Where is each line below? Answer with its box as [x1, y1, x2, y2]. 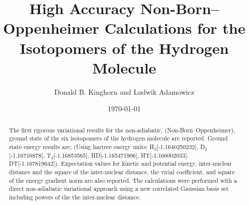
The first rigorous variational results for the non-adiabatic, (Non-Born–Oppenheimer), [9, 125, 235, 134]
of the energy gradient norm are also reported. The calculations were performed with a [9, 176, 237, 184]
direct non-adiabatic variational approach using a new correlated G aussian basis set [9, 184, 229, 193]
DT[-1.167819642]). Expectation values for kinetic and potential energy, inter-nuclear [9, 159, 232, 168]
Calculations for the [105, 18, 245, 38]
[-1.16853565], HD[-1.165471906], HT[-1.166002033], [53, 151, 189, 159]
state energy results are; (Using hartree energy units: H [9, 142, 155, 151]
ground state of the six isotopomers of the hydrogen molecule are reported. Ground [9, 134, 228, 143]
